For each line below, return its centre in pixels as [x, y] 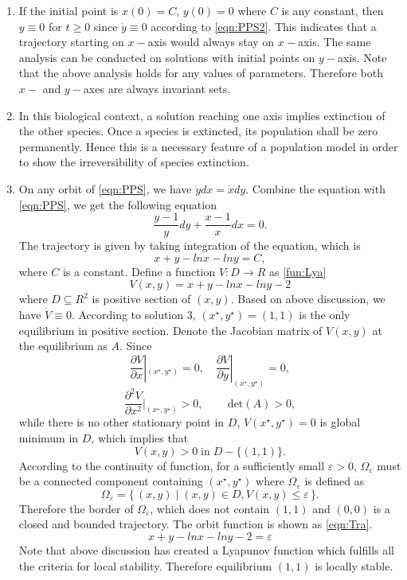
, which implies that [140, 438]
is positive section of [141, 299]
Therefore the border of [76, 508]
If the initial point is [68, 10]
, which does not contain [210, 508]
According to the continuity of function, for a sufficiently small [172, 465]
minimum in [49, 438]
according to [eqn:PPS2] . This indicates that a [264, 26]
